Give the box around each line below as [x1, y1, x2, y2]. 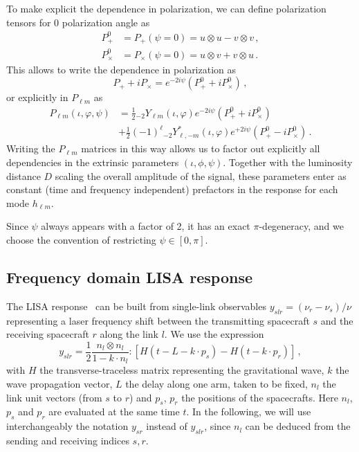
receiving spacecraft [6, 327, 89, 341]
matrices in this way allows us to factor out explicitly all [81, 141, 320, 156]
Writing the [6, 141, 55, 156]
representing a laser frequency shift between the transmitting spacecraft [6, 313, 310, 327]
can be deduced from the [245, 419, 351, 433]
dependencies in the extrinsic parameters [6, 155, 179, 170]
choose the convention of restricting [6, 233, 156, 247]
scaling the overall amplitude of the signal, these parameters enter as [55, 168, 347, 183]
